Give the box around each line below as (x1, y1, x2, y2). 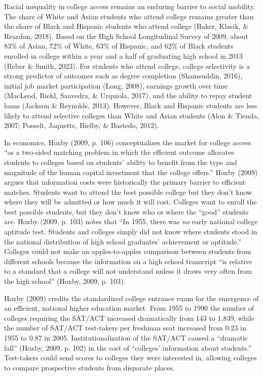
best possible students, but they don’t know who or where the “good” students (4, 206, 249, 217)
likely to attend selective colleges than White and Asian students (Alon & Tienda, (4, 110, 259, 120)
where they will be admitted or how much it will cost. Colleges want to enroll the (4, 196, 257, 207)
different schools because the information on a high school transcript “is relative (4, 256, 252, 266)
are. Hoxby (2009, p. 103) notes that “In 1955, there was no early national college (4, 216, 258, 227)
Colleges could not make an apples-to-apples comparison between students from (4, 246, 251, 257)
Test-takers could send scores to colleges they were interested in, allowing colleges (4, 352, 257, 363)
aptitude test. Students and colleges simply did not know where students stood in (4, 226, 257, 237)
